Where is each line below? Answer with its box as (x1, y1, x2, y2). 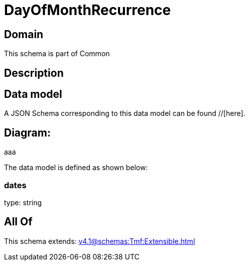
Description (4, 66, 64, 79)
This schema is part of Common (4, 49, 110, 58)
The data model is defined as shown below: (4, 163, 148, 172)
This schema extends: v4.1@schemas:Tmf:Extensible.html (4, 236, 195, 245)
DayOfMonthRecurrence (4, 2, 171, 19)
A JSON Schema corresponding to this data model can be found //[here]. (4, 109, 245, 118)
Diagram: (4, 126, 51, 139)
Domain (4, 28, 44, 41)
